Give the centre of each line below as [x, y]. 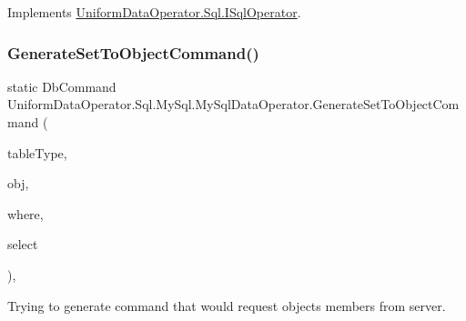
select [23, 244]
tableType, [37, 152]
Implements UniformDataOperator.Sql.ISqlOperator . [154, 12]
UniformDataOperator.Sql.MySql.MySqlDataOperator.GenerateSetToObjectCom [233, 104]
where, [25, 213]
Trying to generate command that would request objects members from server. [227, 305]
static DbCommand [62, 86]
